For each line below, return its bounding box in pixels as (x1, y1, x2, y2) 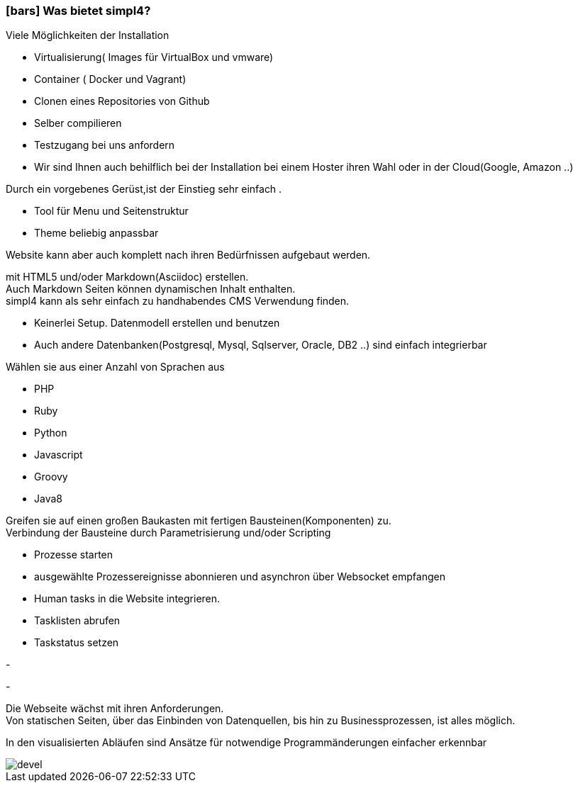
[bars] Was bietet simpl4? (6, 4, 151, 18)
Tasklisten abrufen (34, 614, 121, 627)
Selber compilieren (34, 117, 122, 130)
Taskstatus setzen (34, 636, 119, 649)
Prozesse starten (34, 548, 113, 561)
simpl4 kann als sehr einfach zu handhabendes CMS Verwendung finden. (6, 295, 350, 308)
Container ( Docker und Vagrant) (34, 73, 187, 86)
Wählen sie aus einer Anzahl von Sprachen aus (6, 361, 225, 373)
